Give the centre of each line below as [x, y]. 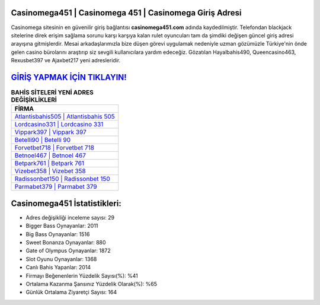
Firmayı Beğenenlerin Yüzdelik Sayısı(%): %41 [82, 275]
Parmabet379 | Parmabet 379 [56, 187]
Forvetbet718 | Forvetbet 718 [55, 148]
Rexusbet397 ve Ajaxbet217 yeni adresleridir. [66, 61]
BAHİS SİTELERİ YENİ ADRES [52, 93]
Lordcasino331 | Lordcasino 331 [59, 125]
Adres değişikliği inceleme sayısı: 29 [70, 217]
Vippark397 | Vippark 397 [51, 132]
